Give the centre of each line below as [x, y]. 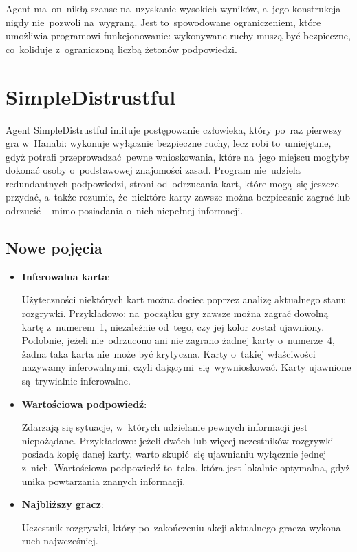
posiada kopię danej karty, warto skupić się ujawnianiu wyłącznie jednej [174, 454]
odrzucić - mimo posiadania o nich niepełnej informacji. [125, 211]
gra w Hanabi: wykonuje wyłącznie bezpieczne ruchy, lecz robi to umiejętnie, [169, 143]
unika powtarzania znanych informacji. [104, 481]
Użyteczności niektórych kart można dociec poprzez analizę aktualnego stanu [184, 299]
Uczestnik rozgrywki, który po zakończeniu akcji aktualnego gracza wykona [181, 527]
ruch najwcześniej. [60, 541]
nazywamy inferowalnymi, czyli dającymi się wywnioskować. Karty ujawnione [186, 367]
